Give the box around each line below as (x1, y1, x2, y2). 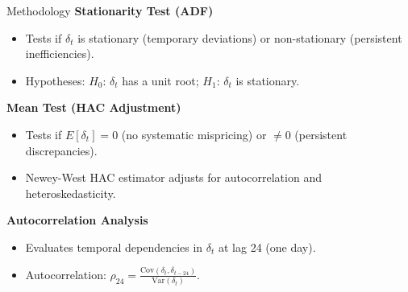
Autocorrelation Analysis (6, 212, 148, 228)
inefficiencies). (25, 45, 94, 62)
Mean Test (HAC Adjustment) (6, 99, 181, 116)
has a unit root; (122, 72, 199, 88)
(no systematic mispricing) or (121, 125, 267, 142)
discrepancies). (25, 142, 98, 158)
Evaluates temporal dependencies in (25, 238, 203, 255)
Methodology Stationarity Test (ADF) (6, 2, 214, 19)
